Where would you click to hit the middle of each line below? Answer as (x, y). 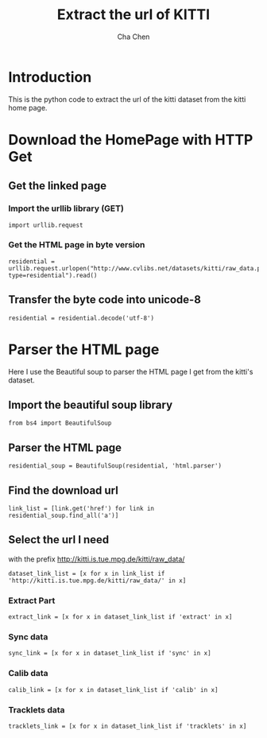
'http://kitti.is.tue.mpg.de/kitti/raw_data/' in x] (97, 581)
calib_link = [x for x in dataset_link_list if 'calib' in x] (113, 689)
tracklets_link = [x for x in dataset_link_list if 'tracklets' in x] (128, 726)
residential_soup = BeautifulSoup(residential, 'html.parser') (115, 466)
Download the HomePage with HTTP (131, 140)
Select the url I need (59, 540)
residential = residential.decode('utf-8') (81, 318)
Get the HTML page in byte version (77, 245)
